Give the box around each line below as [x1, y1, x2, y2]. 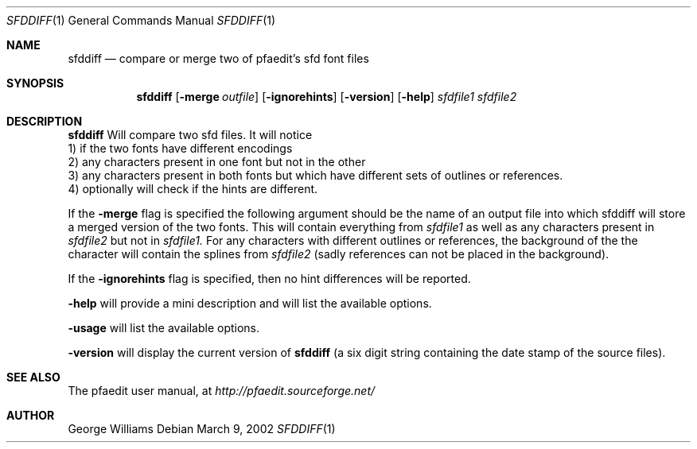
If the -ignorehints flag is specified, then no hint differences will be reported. [68, 272, 471, 285]
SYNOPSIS [6, 76, 64, 90]
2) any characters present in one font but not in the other [68, 155, 366, 168]
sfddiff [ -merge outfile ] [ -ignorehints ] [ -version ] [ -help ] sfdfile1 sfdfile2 [136, 90, 517, 103]
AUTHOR [6, 408, 55, 422]
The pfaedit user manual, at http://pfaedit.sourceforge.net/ [68, 384, 376, 397]
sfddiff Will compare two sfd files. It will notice [68, 128, 313, 141]
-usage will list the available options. [68, 321, 260, 335]
